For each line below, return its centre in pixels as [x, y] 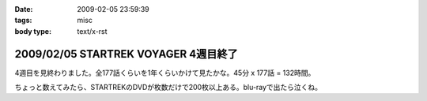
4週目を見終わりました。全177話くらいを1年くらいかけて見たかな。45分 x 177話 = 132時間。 [165, 73]
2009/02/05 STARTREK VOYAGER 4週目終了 [127, 54]
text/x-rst [92, 31]
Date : [24, 9]
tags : [23, 21]
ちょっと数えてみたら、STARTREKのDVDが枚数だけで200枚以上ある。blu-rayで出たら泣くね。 [168, 88]
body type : [33, 31]
